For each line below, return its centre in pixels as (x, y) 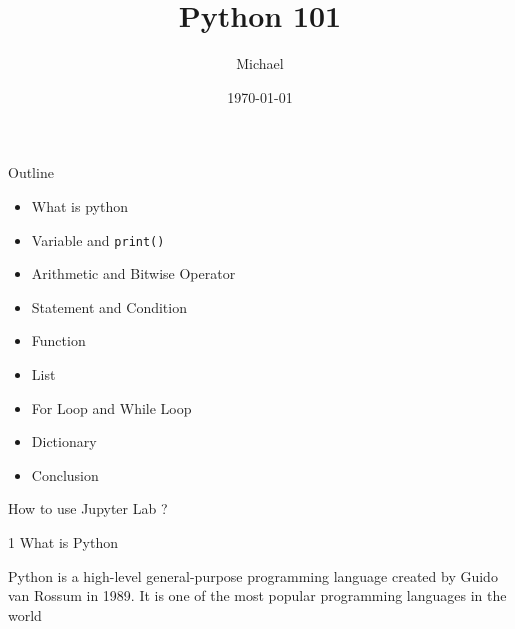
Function (58, 340)
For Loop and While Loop (111, 407)
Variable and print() (98, 239)
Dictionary (64, 441)
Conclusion (65, 474)
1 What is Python (63, 541)
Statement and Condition (109, 306)
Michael (260, 63)
